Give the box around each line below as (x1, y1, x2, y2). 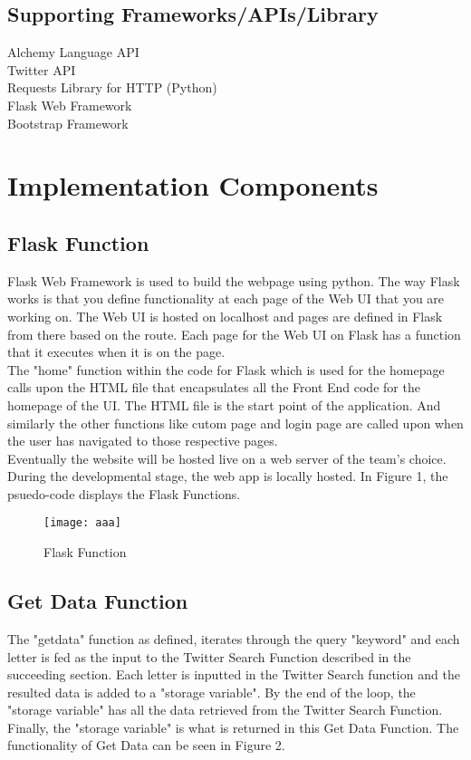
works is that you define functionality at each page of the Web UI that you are (7, 289, 445, 308)
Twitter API (7, 60, 76, 79)
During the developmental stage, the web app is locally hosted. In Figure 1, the (7, 467, 448, 486)
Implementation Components (7, 167, 379, 204)
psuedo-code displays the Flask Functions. (7, 484, 241, 503)
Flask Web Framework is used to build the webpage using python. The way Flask (7, 271, 460, 290)
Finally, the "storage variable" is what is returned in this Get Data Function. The (7, 717, 459, 736)
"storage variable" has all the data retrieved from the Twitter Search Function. (7, 700, 443, 719)
